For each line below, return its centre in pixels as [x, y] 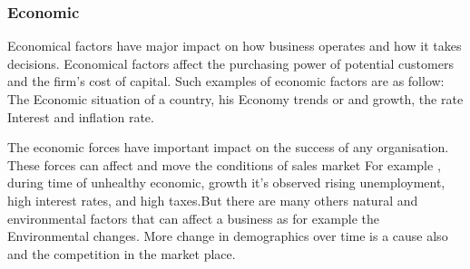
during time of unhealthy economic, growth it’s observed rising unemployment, [226, 183]
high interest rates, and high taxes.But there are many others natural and [213, 200]
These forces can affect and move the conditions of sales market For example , [224, 164]
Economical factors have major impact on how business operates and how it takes [235, 46]
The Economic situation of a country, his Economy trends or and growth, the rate [235, 99]
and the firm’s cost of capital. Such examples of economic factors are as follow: [226, 81]
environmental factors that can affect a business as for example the [193, 218]
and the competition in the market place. [122, 253]
